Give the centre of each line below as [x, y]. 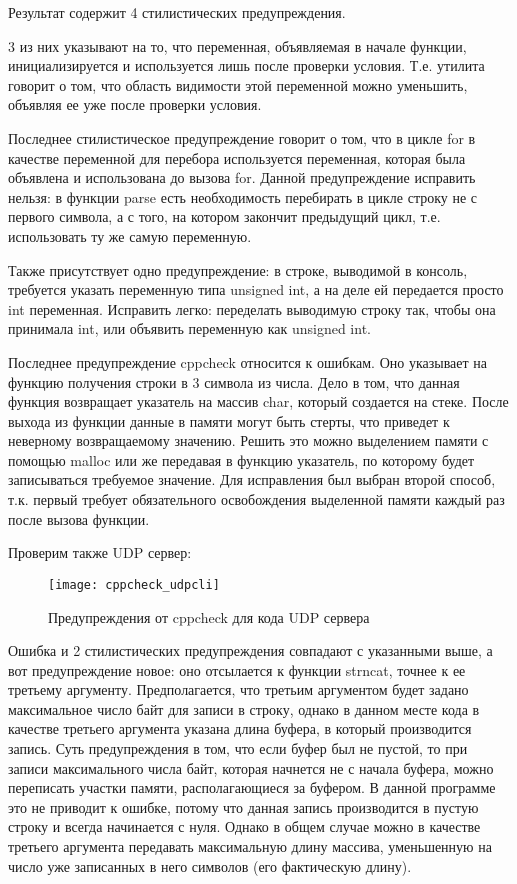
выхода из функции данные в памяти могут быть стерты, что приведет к [229, 420]
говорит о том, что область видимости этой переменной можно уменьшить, [238, 84]
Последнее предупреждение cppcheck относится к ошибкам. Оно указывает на [247, 361]
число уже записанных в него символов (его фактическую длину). [210, 865]
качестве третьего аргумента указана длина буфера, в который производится [240, 728]
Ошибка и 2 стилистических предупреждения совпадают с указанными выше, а [250, 650]
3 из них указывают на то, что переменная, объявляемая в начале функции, [237, 45]
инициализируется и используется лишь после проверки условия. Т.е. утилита [246, 65]
